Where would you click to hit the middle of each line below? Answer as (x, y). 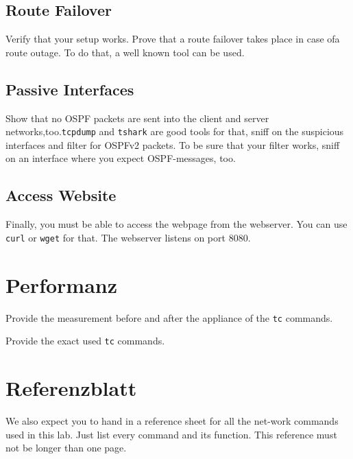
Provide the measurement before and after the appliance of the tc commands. (169, 317)
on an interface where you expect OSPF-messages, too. (121, 158)
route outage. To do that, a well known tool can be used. (125, 52)
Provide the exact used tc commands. (85, 341)
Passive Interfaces (70, 89)
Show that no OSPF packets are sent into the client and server (137, 118)
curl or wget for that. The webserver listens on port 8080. (128, 237)
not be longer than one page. (66, 448)
